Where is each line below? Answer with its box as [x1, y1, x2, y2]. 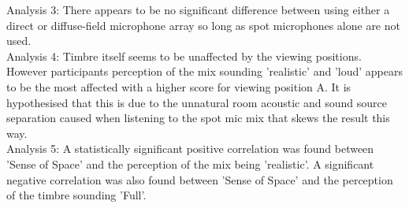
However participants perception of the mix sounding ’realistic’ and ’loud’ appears [6, 63, 403, 80]
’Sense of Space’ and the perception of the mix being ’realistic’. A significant [6, 155, 374, 172]
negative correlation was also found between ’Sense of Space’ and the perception [6, 171, 393, 188]
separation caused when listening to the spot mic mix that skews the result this [6, 110, 390, 126]
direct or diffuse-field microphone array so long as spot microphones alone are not [6, 17, 400, 33]
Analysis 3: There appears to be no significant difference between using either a [6, 2, 390, 17]
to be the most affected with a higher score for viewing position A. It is [6, 78, 351, 95]
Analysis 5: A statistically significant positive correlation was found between [6, 140, 374, 157]
